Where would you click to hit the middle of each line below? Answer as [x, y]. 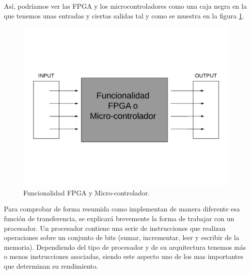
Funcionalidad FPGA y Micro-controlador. [87, 192]
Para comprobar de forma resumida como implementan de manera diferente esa [122, 209]
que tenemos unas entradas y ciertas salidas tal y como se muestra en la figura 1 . [124, 15]
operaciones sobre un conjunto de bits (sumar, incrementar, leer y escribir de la [122, 237]
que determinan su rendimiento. [51, 266]
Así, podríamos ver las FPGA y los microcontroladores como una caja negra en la [125, 6]
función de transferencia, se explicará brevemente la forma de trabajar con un [119, 218]
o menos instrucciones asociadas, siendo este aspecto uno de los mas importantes [124, 256]
